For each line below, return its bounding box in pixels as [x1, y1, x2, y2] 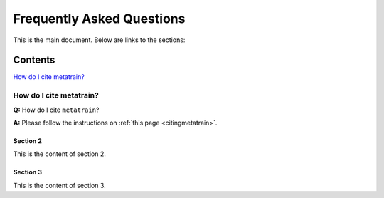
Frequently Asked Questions [13, 11, 186, 26]
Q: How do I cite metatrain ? [13, 105, 100, 114]
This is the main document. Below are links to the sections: [13, 36, 186, 44]
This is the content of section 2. [13, 150, 106, 158]
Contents [13, 54, 55, 66]
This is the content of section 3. [13, 181, 106, 189]
